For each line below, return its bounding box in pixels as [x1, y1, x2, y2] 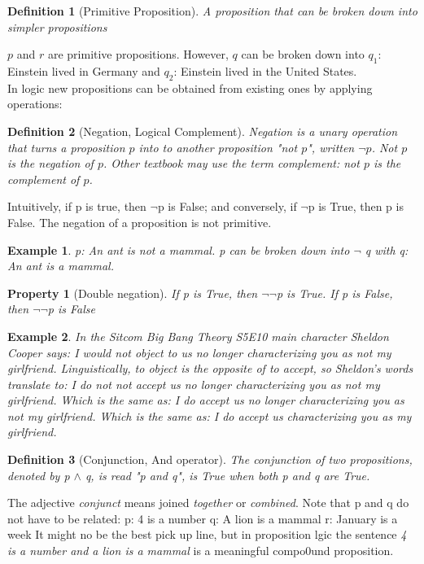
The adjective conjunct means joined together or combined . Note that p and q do [7, 494, 409, 511]
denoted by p [7, 466, 70, 483]
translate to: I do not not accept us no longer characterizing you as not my [7, 375, 380, 392]
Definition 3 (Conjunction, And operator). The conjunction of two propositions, [7, 451, 413, 468]
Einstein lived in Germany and [7, 62, 160, 79]
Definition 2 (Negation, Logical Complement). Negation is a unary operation [7, 122, 398, 139]
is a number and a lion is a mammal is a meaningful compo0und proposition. [7, 542, 394, 559]
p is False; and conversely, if [157, 198, 297, 215]
